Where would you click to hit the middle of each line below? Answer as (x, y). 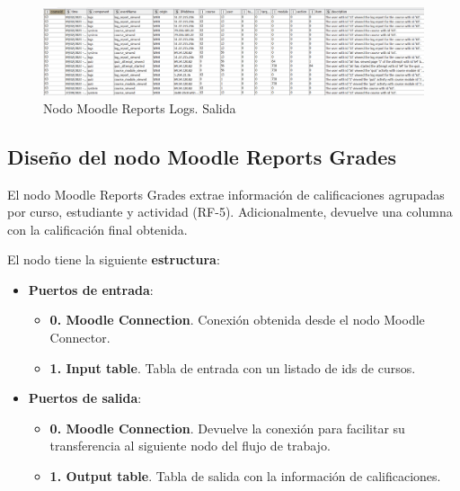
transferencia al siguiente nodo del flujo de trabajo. (190, 446)
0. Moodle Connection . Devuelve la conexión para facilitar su (227, 428)
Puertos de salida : (85, 398)
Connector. (80, 338)
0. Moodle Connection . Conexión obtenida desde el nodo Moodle (237, 320)
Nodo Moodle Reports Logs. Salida (140, 107)
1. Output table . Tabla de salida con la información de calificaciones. (245, 476)
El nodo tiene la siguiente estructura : (114, 259)
